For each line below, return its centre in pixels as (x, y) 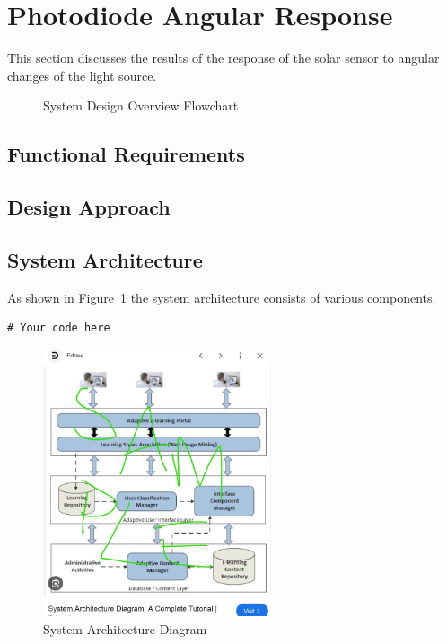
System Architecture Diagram (125, 628)
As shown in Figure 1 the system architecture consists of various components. (222, 297)
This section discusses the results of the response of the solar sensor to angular (223, 58)
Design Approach (89, 207)
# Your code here (59, 328)
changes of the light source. (82, 75)
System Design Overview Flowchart (141, 106)
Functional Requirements (126, 154)
